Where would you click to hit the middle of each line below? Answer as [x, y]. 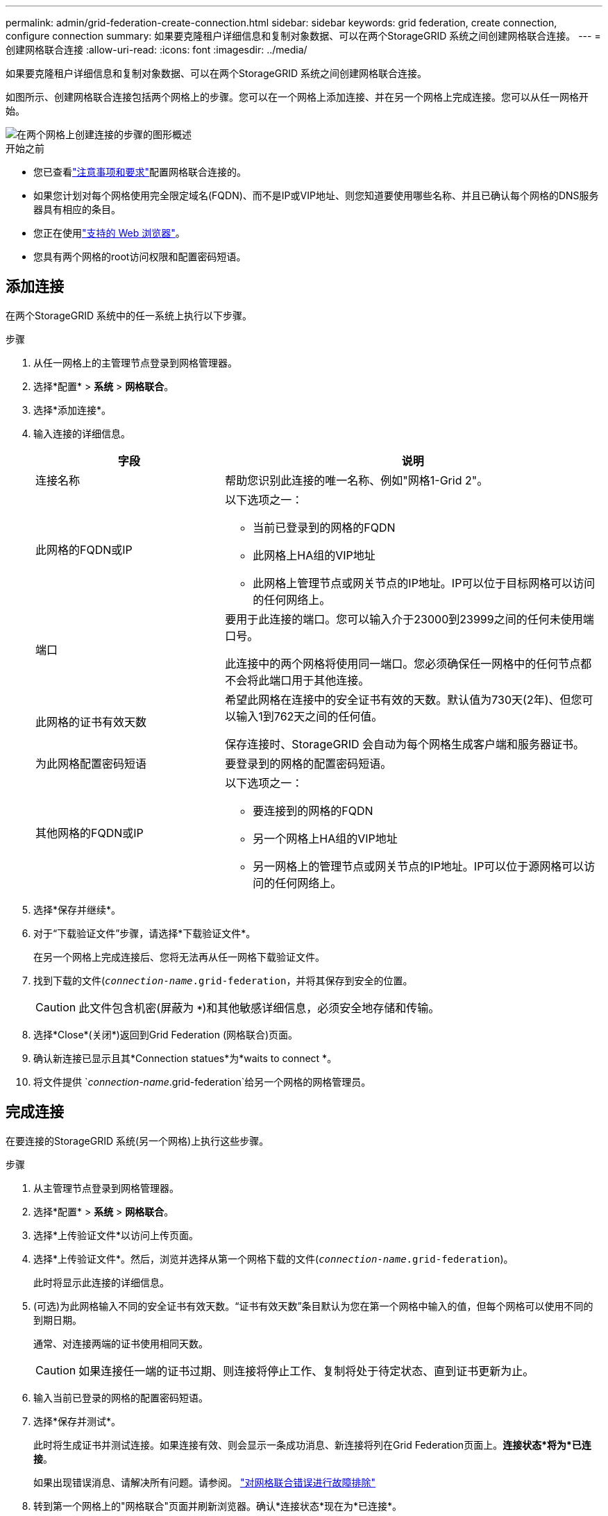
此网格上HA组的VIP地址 [314, 555]
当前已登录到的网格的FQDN [324, 527]
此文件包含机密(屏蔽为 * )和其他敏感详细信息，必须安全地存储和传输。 [259, 1008]
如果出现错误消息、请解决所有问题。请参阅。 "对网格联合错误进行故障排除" [204, 1482]
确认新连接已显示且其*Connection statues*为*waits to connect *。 [185, 1058]
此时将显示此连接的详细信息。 [101, 1282]
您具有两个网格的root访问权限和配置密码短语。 [140, 256]
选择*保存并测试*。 [77, 1421]
